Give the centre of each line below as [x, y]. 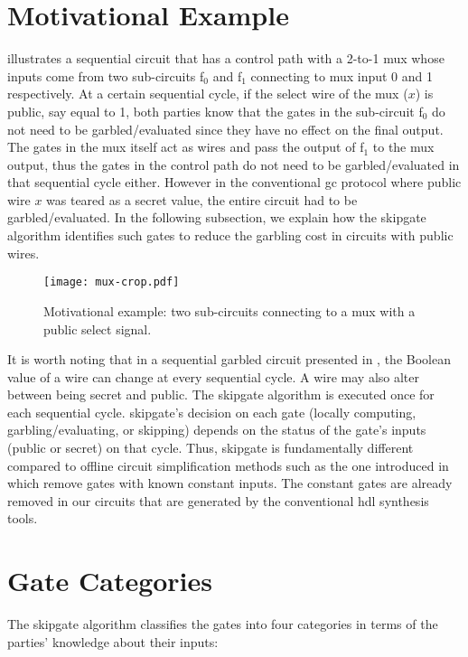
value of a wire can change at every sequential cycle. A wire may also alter [214, 376]
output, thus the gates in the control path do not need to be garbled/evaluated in [234, 164]
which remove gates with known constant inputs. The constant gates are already [230, 483]
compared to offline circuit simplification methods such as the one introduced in [228, 465]
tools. [23, 518]
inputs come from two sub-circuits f [106, 75]
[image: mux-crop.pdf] [112, 282]
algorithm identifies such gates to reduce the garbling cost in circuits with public [230, 235]
